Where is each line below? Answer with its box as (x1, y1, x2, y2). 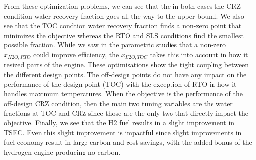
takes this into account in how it (150, 49, 248, 59)
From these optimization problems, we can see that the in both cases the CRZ (4, 1, 241, 11)
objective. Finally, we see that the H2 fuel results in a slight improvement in (4, 117, 235, 127)
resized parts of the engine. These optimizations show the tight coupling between (4, 59, 249, 70)
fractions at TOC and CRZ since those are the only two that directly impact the (4, 108, 249, 118)
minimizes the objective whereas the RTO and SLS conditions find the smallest (4, 30, 244, 40)
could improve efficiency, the (33, 49, 119, 59)
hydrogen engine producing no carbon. (4, 146, 121, 157)
